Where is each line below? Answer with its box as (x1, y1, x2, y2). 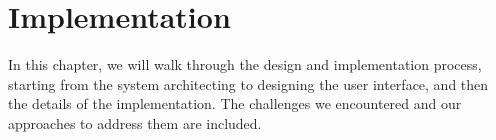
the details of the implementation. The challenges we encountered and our (8, 93, 462, 114)
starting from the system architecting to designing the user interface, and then (8, 73, 489, 94)
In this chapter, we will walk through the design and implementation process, (8, 54, 482, 75)
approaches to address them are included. (8, 112, 262, 133)
